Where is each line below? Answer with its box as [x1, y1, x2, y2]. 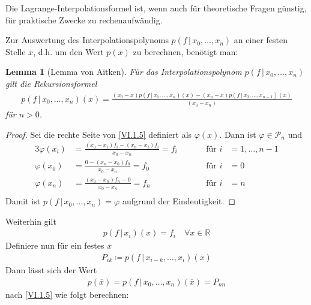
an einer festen [234, 34, 288, 46]
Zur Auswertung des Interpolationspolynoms [5, 34, 169, 46]
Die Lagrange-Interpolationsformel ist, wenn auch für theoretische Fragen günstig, [5, 2, 307, 14]
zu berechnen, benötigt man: [133, 45, 238, 58]
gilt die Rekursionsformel [5, 77, 97, 89]
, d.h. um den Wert [33, 45, 104, 58]
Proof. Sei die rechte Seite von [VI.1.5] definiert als [5, 128, 192, 140]
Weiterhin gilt [5, 215, 56, 227]
